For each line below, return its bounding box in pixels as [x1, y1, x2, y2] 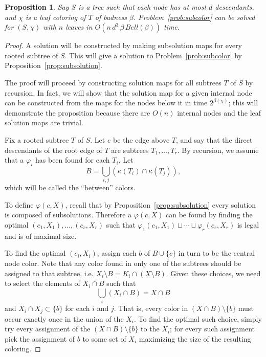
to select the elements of [5, 278, 80, 288]
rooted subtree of [5, 50, 58, 60]
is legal [237, 219, 259, 230]
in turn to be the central [178, 248, 255, 258]
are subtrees [111, 144, 149, 155]
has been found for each [35, 154, 110, 165]
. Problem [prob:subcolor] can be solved [134, 11, 255, 22]
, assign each [97, 248, 137, 258]
